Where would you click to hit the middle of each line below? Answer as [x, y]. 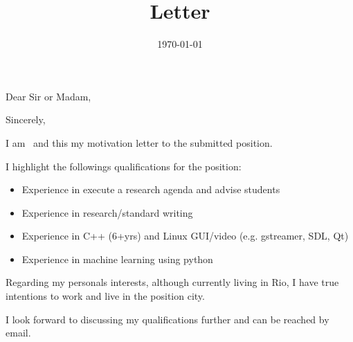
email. [18, 333]
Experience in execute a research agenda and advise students [151, 189]
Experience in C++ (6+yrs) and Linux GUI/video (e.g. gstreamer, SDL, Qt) [185, 236]
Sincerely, [26, 119]
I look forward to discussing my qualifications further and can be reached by [168, 319]
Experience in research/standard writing [107, 212]
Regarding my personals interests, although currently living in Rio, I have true [172, 282]
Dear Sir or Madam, [48, 96]
